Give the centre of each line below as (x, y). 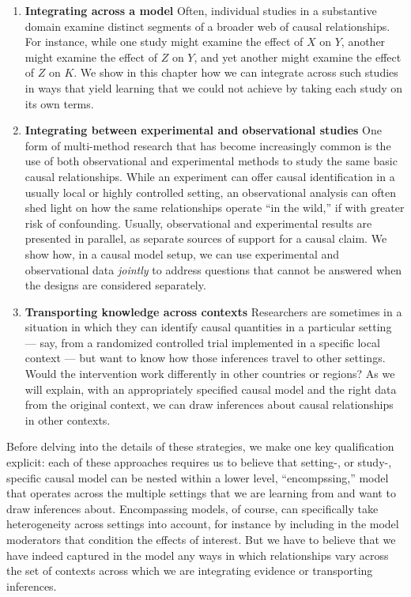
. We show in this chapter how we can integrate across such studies (236, 72)
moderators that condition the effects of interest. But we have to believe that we (201, 539)
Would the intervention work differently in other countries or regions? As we (210, 374)
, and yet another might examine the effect (298, 57)
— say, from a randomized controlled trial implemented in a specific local (202, 342)
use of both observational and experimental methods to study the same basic (211, 161)
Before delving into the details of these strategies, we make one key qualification (200, 446)
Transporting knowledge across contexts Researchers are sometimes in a (213, 311)
